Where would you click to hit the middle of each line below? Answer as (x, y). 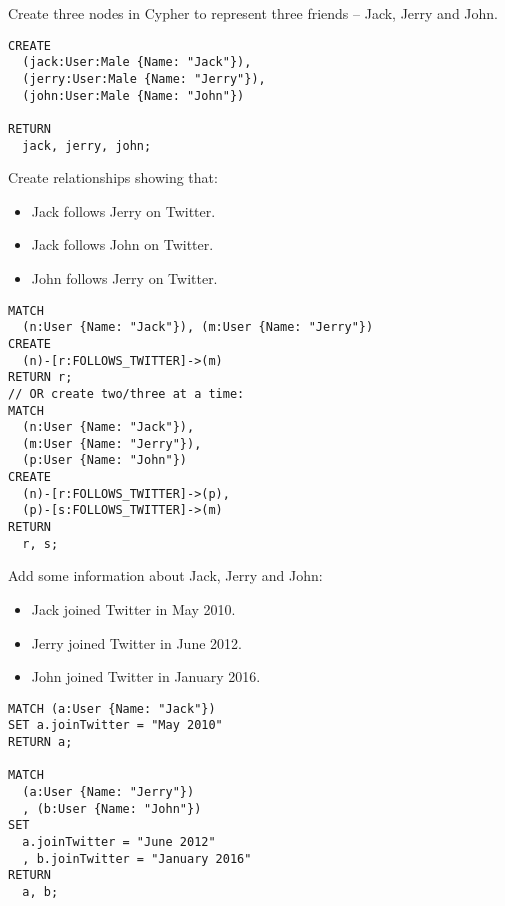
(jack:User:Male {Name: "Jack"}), (137, 62)
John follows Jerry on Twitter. (124, 277)
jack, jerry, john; (87, 145)
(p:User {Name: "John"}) (104, 460)
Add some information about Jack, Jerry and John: (165, 575)
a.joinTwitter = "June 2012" (119, 842)
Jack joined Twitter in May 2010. (133, 609)
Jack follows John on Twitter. (122, 244)
